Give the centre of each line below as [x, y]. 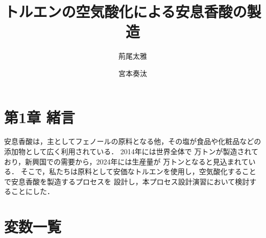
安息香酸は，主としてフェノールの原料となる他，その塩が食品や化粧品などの [133, 141]
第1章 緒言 [40, 117]
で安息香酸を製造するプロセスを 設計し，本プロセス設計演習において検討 [127, 181]
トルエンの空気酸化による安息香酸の [126, 11]
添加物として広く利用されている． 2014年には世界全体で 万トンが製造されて [131, 151]
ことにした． [32, 191]
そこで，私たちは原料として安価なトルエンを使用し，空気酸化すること [138, 171]
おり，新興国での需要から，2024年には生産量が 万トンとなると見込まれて [126, 161]
